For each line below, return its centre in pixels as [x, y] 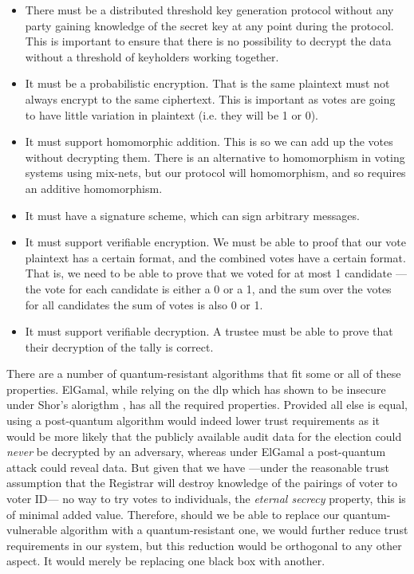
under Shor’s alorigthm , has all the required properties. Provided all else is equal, [207, 405]
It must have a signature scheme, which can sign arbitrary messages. [192, 215]
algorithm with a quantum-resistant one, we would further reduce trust [235, 530]
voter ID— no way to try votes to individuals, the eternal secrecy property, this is [206, 499]
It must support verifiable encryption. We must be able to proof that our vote [216, 242]
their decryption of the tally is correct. [119, 346]
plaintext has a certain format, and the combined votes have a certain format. [215, 257]
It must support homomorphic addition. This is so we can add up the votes [209, 142]
